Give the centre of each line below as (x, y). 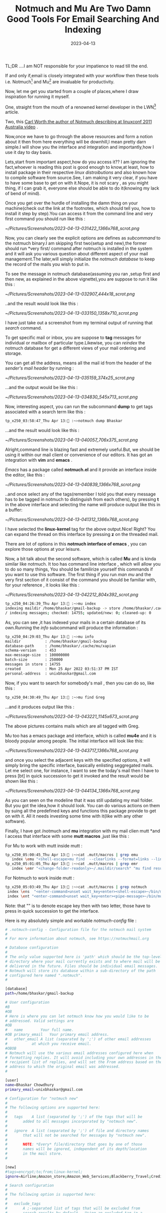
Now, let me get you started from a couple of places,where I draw (72, 91)
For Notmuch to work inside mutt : (40, 878)
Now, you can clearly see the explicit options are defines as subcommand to (83, 238)
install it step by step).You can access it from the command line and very (79, 214)
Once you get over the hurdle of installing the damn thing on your (72, 203)
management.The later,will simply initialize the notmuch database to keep (80, 259)
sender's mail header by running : (40, 368)
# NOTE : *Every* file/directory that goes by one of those (74, 1144)
